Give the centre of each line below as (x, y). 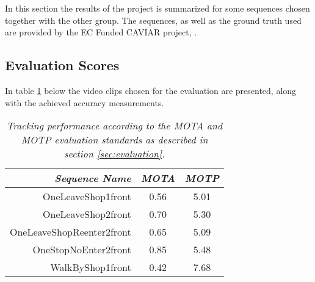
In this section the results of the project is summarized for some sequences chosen (157, 8)
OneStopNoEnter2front (82, 250)
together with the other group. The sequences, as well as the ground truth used (153, 20)
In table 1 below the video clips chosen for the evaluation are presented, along (151, 90)
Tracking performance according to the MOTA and (114, 126)
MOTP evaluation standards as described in (114, 140)
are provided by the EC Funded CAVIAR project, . (101, 32)
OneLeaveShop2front (87, 214)
